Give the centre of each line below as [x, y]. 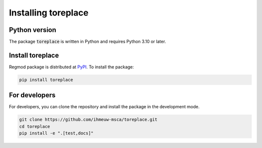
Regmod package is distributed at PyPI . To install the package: [72, 67]
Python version [33, 30]
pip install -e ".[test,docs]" [57, 133]
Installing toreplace [49, 13]
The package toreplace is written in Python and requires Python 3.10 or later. [88, 42]
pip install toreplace [46, 80]
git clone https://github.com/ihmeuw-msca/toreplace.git [88, 120]
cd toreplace [35, 126]
